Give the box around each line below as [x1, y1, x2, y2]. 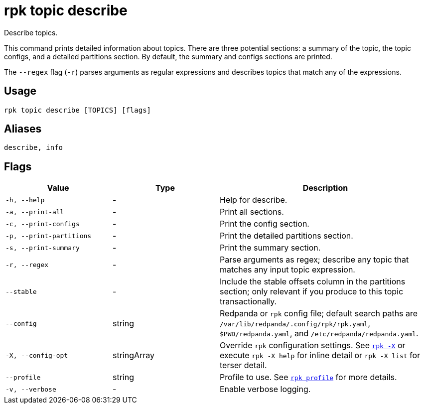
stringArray [113, 350, 155, 361]
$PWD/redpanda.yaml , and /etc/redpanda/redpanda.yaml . [220, 328, 419, 339]
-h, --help [5, 196, 45, 204]
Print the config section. [220, 219, 309, 229]
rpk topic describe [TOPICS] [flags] [4, 106, 151, 114]
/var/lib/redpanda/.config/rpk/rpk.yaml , [220, 318, 371, 329]
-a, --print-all [5, 208, 64, 216]
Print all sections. [220, 207, 284, 217]
